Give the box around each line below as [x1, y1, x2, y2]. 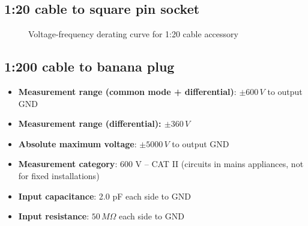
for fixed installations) [18, 169, 100, 182]
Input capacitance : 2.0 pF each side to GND [18, 189, 191, 202]
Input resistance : [18, 210, 89, 222]
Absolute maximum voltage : [18, 137, 137, 150]
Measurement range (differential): [18, 117, 162, 130]
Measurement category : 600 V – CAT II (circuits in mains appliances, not [18, 157, 304, 170]
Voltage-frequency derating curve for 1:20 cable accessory [28, 28, 238, 40]
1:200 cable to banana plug [4, 57, 175, 76]
